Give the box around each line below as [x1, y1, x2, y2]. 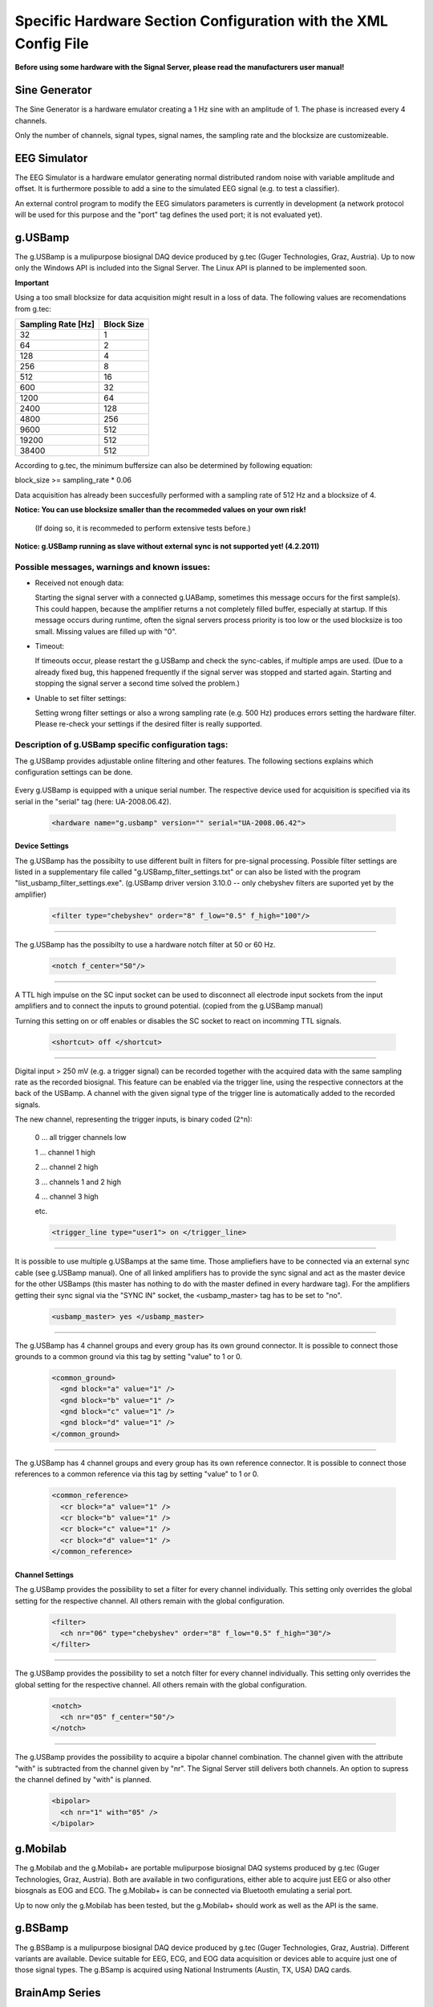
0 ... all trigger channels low [34, 1133, 127, 1142]
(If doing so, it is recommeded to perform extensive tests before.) [34, 523, 252, 533]
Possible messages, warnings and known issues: [14, 561, 211, 572]
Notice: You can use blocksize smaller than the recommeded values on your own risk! [14, 505, 306, 515]
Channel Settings [14, 1569, 74, 1579]
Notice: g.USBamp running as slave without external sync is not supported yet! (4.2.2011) [14, 541, 320, 551]
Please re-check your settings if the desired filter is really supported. [34, 719, 262, 729]
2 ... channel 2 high [34, 1162, 99, 1172]
